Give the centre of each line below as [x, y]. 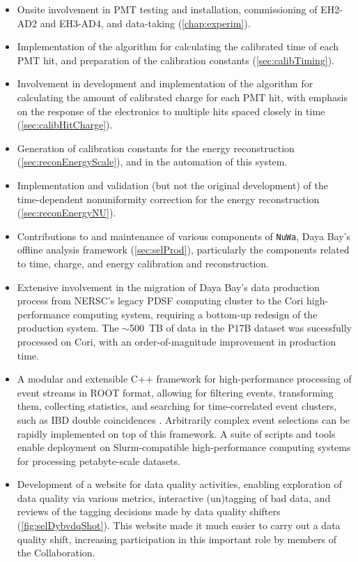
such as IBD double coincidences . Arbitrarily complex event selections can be [184, 419]
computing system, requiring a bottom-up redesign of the [195, 314]
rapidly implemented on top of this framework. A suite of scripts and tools [176, 433]
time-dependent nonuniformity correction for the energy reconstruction [168, 199]
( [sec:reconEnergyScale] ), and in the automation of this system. [152, 162]
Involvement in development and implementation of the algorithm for [165, 83]
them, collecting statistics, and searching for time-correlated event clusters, [177, 406]
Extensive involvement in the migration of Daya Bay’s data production [168, 287]
